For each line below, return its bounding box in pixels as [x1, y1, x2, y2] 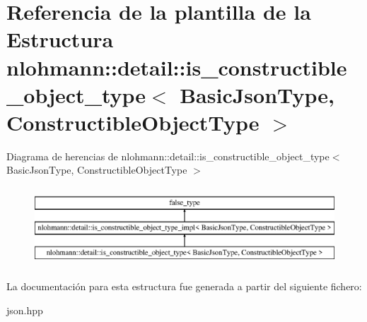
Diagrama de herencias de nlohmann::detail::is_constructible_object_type [6, 148, 330, 163]
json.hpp [6, 303, 43, 318]
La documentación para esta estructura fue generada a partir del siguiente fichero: [6, 279, 362, 294]
